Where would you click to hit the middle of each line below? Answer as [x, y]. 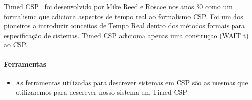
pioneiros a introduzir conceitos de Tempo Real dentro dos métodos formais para [125, 26]
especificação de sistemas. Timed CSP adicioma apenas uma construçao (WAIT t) [126, 35]
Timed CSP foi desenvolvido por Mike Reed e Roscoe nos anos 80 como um [118, 6]
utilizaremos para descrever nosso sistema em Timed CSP [101, 92]
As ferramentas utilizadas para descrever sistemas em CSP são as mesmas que [132, 82]
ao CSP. [16, 45]
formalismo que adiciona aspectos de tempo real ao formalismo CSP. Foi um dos [124, 16]
